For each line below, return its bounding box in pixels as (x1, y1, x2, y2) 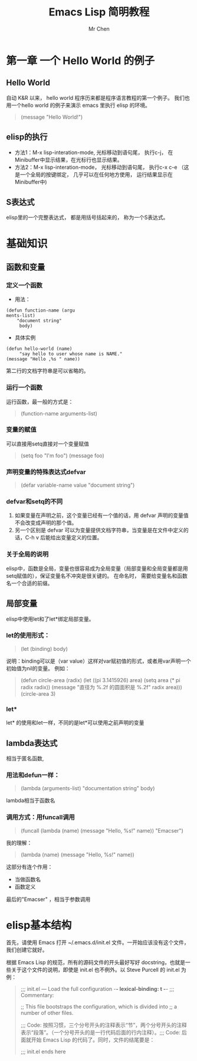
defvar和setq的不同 (6, 497, 63, 506)
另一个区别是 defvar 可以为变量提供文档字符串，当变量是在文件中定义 (14, 526, 184, 534)
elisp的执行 (6, 132, 48, 142)
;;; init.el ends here (20, 1048, 66, 1055)
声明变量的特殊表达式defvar (6, 467, 86, 476)
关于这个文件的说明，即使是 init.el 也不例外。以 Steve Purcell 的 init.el (11, 966, 180, 974)
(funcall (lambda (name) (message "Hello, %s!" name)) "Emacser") (20, 827, 184, 834)
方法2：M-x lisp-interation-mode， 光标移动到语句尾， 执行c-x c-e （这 (14, 163, 189, 171)
